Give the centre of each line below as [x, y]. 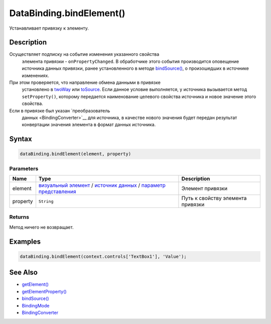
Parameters [24, 168]
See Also [23, 273]
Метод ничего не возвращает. [41, 227]
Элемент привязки [205, 188]
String [46, 201]
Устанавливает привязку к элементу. [49, 28]
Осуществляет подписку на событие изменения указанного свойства [84, 54]
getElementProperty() [44, 291]
